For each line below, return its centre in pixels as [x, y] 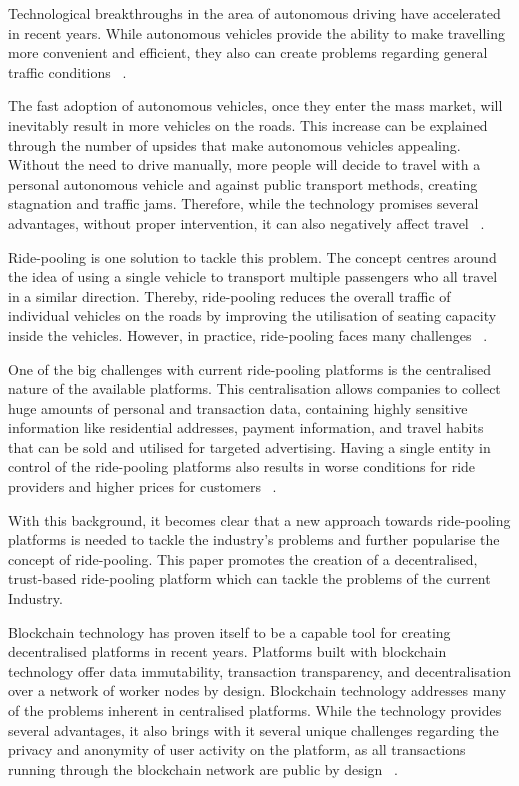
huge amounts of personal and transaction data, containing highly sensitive [238, 407]
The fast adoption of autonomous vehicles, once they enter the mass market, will [255, 105]
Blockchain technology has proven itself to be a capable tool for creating [229, 631]
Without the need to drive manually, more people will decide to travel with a [244, 164]
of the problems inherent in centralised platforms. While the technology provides [255, 710]
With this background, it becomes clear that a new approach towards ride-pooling [259, 519]
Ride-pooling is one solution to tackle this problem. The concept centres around [252, 256]
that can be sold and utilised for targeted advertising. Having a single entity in [249, 446]
